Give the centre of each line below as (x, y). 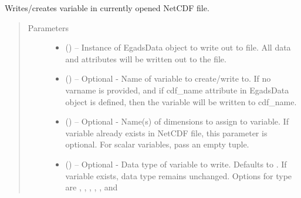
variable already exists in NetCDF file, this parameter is (166, 132)
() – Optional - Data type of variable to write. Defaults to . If (176, 164)
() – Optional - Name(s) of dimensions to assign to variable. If (177, 121)
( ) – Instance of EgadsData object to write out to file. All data (178, 47)
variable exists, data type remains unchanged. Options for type (179, 175)
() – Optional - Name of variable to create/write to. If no (168, 78)
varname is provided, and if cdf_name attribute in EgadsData (177, 90)
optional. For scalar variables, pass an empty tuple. (157, 144)
